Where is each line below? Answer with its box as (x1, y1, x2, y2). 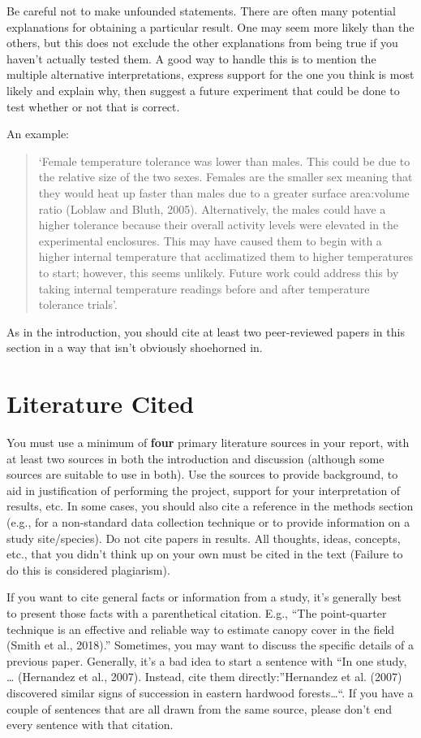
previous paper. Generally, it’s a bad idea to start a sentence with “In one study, (6, 652, 407, 669)
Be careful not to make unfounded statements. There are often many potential (6, 2, 396, 19)
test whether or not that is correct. (6, 98, 180, 115)
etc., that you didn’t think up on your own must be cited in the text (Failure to (6, 545, 403, 562)
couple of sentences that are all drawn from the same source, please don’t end (6, 700, 392, 717)
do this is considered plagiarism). (6, 561, 170, 578)
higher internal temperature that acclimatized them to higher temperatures (38, 248, 413, 265)
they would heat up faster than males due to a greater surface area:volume (38, 184, 410, 201)
